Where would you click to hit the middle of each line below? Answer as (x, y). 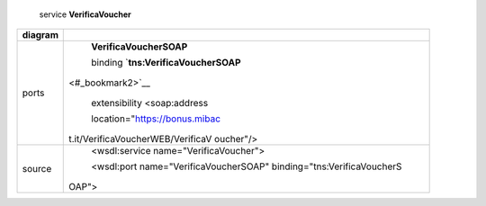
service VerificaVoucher (85, 14)
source (37, 169)
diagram (40, 35)
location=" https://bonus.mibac (156, 119)
